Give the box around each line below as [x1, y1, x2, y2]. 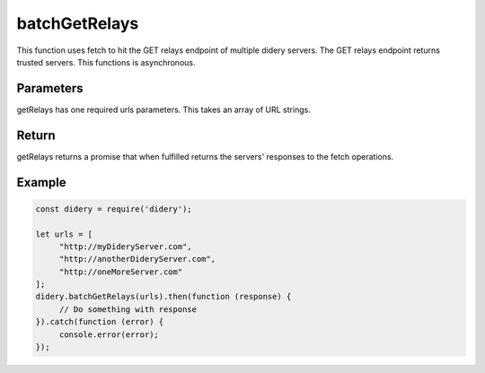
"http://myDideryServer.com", [58, 241, 192, 251]
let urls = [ [35, 229, 93, 239]
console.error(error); [58, 329, 159, 340]
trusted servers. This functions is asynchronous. [16, 56, 196, 67]
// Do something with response [58, 304, 198, 314]
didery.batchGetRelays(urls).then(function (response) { [35, 291, 292, 302]
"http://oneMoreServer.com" [58, 266, 183, 277]
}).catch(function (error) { [35, 317, 164, 327]
